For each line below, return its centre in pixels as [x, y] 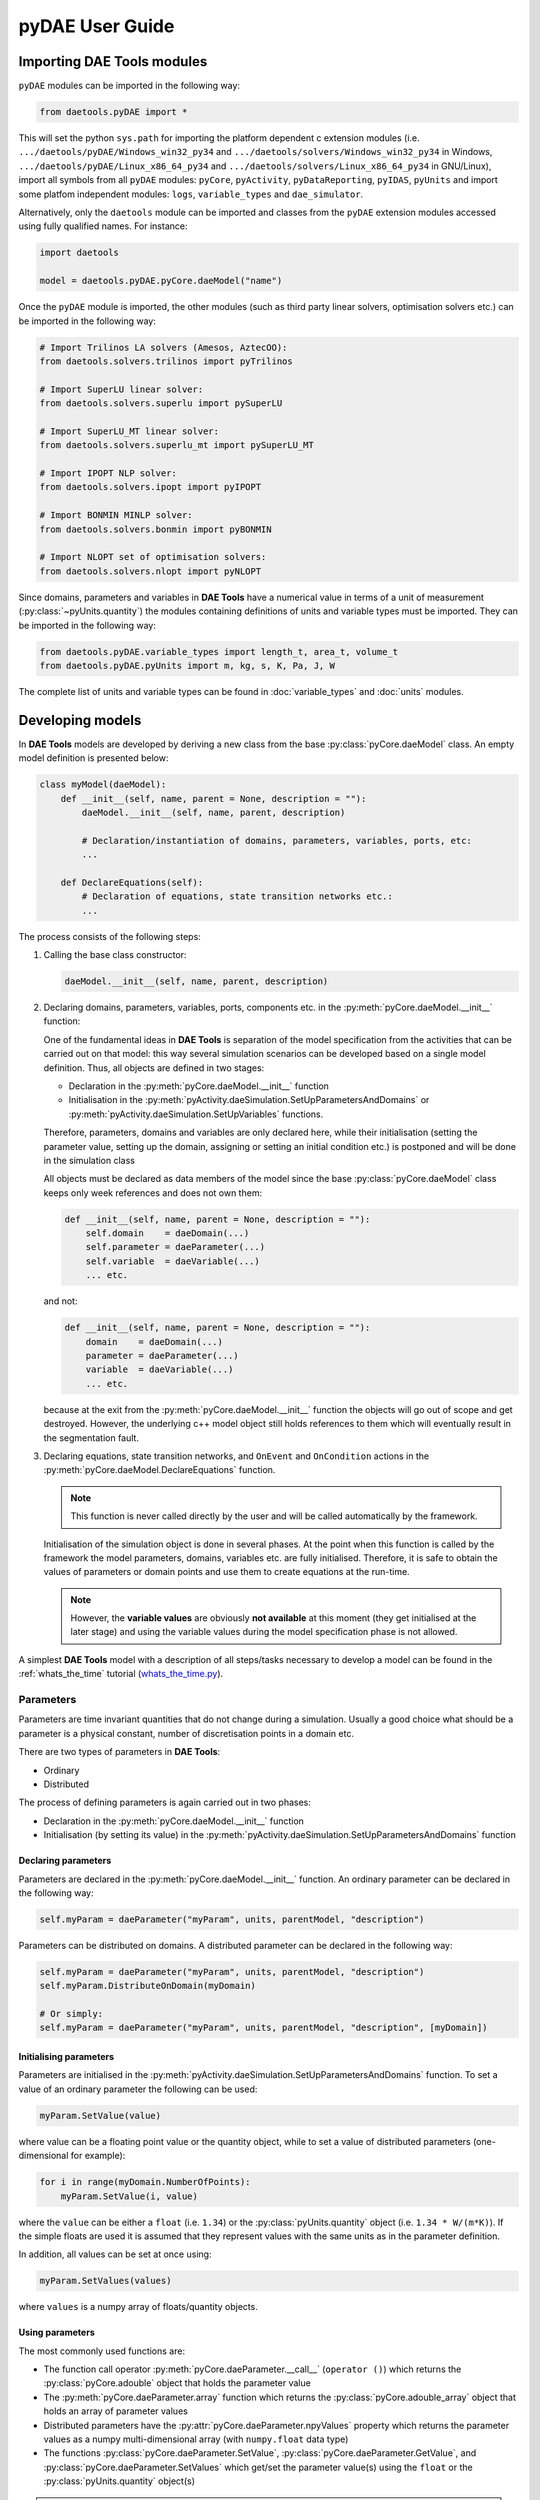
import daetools [79, 253]
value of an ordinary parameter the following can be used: [138, 2089]
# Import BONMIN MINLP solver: [116, 515]
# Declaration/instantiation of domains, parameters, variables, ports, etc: [276, 840]
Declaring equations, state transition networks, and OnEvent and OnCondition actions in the [236, 1456]
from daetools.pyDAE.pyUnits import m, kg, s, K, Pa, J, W [187, 665]
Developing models [80, 720]
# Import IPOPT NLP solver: [108, 473]
